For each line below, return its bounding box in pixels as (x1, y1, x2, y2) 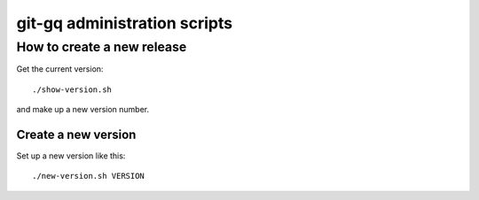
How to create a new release (16, 39, 187, 55)
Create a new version (16, 127, 137, 142)
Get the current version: (16, 64, 104, 74)
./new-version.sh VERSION (32, 171, 145, 181)
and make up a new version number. (16, 104, 150, 115)
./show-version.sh (32, 84, 113, 95)
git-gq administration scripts (16, 13, 233, 33)
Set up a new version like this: (16, 150, 126, 161)
